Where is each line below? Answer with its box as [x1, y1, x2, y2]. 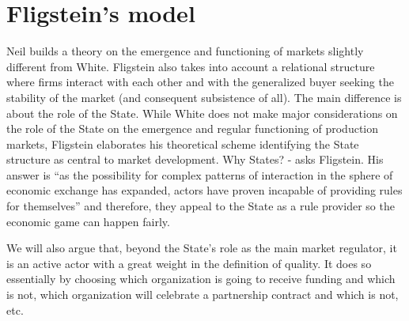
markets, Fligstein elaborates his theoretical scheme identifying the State [6, 135, 359, 152]
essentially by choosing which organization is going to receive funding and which [6, 270, 396, 287]
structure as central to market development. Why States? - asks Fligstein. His [6, 151, 384, 168]
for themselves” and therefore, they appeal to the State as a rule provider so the [6, 198, 395, 214]
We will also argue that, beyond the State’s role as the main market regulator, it [6, 240, 397, 256]
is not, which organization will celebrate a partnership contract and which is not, [6, 286, 399, 303]
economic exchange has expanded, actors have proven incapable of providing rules [6, 182, 403, 198]
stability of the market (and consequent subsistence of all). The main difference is [6, 89, 402, 105]
